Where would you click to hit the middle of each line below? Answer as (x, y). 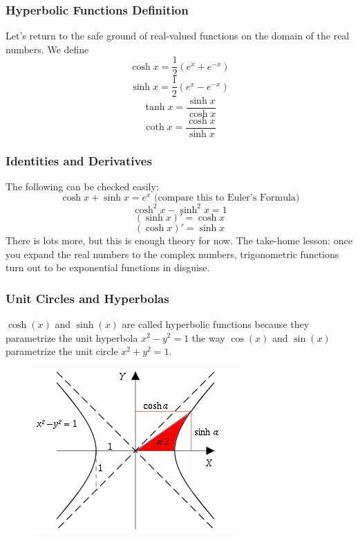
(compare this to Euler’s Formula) (227, 198)
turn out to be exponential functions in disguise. (108, 267)
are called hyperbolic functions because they (216, 323)
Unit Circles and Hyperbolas (87, 298)
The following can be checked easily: (82, 186)
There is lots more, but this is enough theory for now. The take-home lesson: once (179, 240)
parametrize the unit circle (62, 351)
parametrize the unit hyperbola (72, 337)
